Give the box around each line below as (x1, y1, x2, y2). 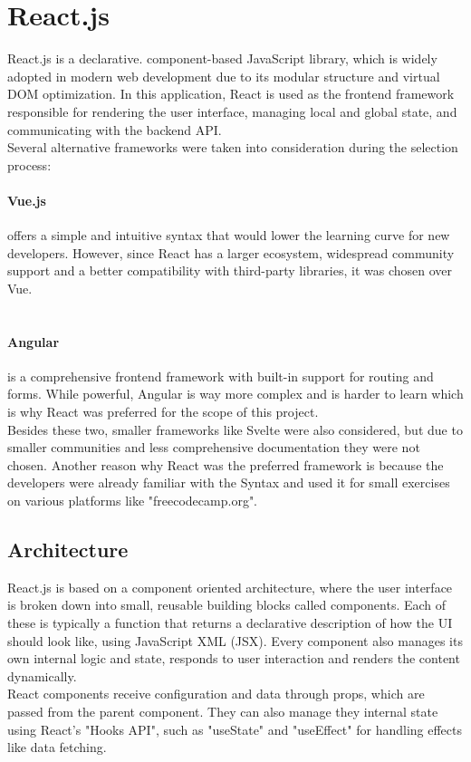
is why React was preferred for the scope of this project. (7, 402, 319, 421)
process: (7, 155, 52, 174)
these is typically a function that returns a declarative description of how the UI (7, 612, 453, 632)
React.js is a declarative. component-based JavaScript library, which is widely (7, 49, 437, 68)
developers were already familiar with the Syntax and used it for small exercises (7, 473, 450, 492)
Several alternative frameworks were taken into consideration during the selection (7, 138, 458, 157)
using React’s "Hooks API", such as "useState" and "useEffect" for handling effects (7, 719, 462, 738)
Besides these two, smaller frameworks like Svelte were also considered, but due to (7, 420, 463, 439)
